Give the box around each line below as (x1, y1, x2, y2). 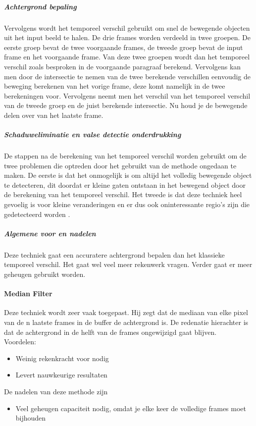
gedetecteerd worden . (4, 209, 70, 219)
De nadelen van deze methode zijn (4, 386, 108, 396)
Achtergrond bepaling (4, 1, 77, 11)
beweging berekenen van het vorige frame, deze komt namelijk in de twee (4, 81, 225, 91)
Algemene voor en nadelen (4, 228, 96, 238)
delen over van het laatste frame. (4, 109, 103, 120)
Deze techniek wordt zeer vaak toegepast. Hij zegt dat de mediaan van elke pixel (4, 307, 248, 318)
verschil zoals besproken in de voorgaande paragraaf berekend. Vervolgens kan (4, 61, 241, 71)
